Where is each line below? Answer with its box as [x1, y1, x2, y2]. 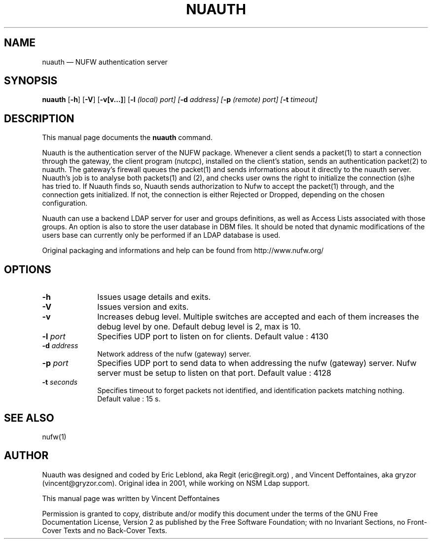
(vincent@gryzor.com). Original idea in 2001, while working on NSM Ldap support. [42, 478, 310, 487]
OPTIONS [4, 263, 51, 276]
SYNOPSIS [4, 74, 58, 87]
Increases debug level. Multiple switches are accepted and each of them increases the [97, 312, 419, 322]
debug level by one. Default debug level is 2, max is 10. [97, 322, 301, 332]
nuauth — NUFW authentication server [42, 57, 168, 66]
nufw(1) [42, 432, 67, 441]
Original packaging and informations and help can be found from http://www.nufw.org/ [42, 246, 324, 255]
